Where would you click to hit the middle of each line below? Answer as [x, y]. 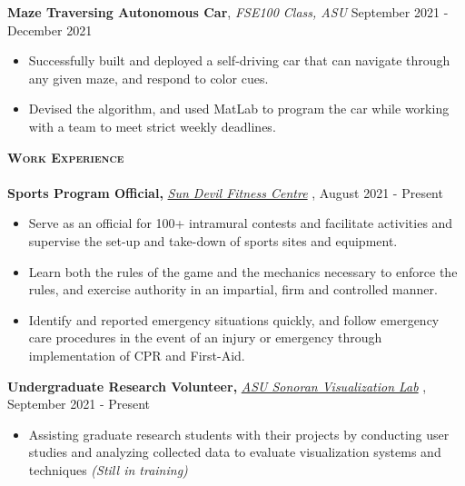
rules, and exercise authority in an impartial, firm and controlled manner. [233, 289]
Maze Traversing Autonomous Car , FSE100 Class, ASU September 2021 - [228, 12]
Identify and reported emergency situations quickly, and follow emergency [234, 319]
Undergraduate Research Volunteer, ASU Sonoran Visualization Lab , [217, 386]
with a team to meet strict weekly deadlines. [152, 126]
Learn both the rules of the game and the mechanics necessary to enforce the [243, 271]
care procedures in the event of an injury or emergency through [205, 337]
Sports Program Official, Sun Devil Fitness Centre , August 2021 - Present [225, 192]
